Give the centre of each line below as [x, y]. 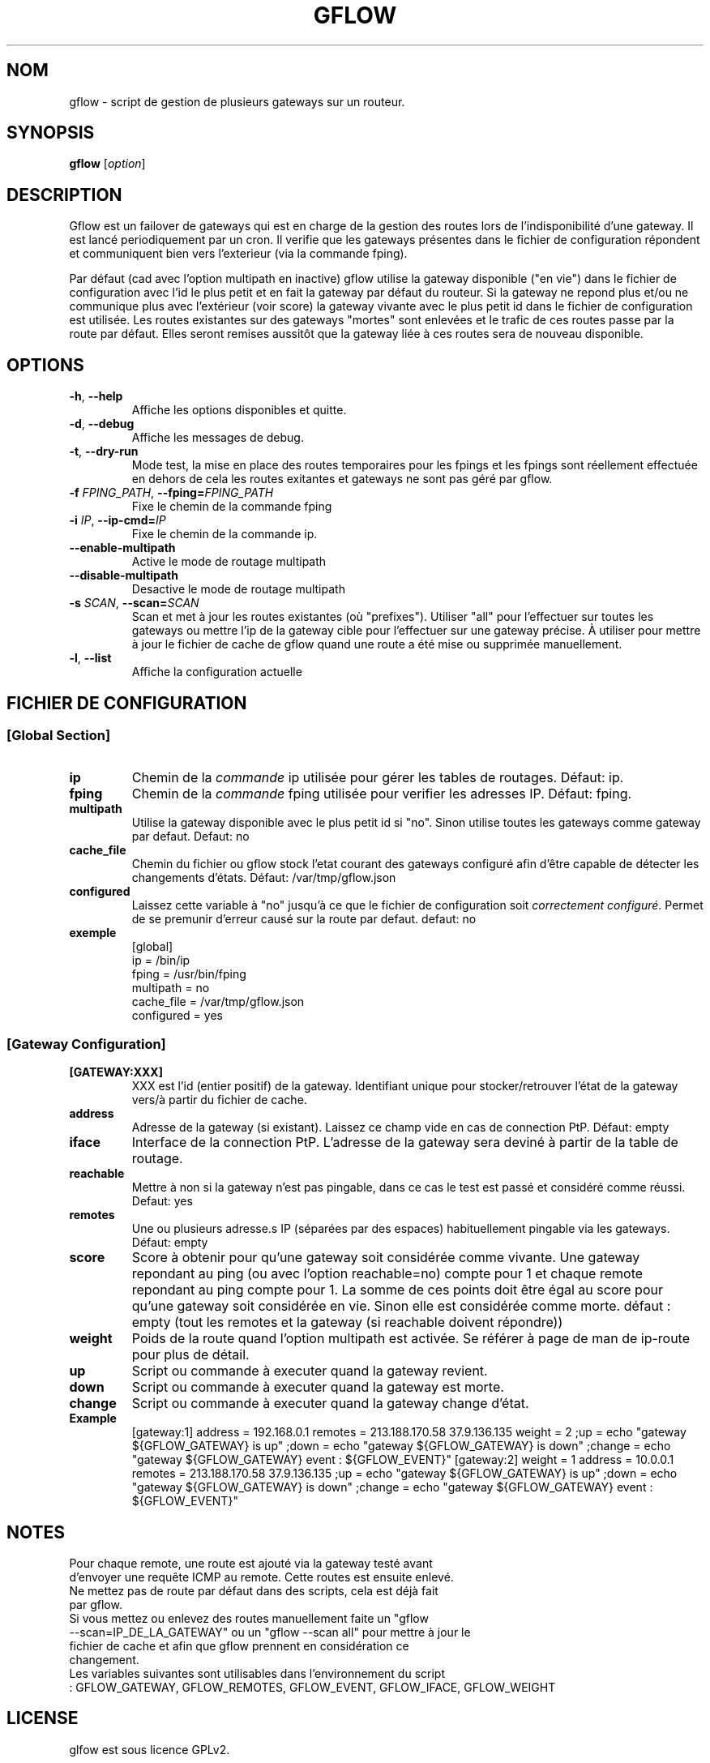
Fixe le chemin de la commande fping [232, 507]
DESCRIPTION [64, 195]
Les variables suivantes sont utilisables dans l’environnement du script [257, 1673]
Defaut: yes [162, 1201]
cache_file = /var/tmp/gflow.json [218, 1002]
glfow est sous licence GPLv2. [150, 1749]
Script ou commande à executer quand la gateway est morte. [318, 1387]
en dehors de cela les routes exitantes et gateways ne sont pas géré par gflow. [342, 479]
